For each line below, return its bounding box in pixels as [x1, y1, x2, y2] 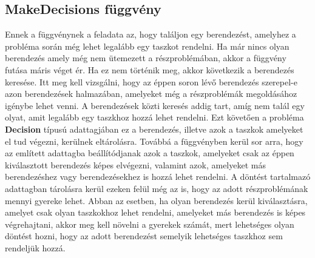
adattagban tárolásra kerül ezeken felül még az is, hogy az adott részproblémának [5, 182, 308, 194]
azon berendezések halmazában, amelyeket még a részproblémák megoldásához [5, 87, 297, 100]
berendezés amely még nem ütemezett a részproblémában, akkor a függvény [5, 51, 286, 64]
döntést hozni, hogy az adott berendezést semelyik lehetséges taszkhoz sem [5, 230, 283, 242]
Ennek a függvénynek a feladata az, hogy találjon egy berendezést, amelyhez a [5, 28, 296, 41]
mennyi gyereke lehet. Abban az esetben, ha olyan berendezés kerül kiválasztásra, [5, 194, 308, 207]
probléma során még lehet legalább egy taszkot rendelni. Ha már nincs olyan [5, 39, 290, 52]
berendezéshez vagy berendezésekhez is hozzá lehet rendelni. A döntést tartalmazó [5, 170, 311, 183]
